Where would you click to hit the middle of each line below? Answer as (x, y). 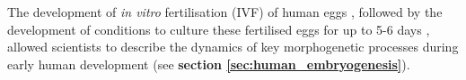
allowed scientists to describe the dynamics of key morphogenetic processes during (233, 47)
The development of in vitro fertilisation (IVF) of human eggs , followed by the (225, 12)
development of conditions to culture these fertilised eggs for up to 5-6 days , (219, 29)
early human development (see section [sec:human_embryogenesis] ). (209, 64)
